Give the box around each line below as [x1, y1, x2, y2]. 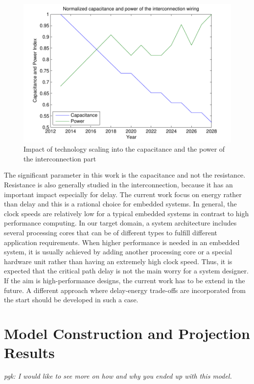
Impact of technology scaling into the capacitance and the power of [23, 144, 225, 154]
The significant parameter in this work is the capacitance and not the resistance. [4, 170, 246, 180]
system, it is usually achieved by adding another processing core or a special [4, 247, 232, 257]
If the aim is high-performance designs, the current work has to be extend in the [4, 275, 245, 285]
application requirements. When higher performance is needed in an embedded [4, 237, 240, 247]
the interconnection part [23, 153, 96, 163]
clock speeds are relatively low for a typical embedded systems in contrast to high [4, 208, 249, 218]
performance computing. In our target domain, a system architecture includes [4, 218, 237, 228]
